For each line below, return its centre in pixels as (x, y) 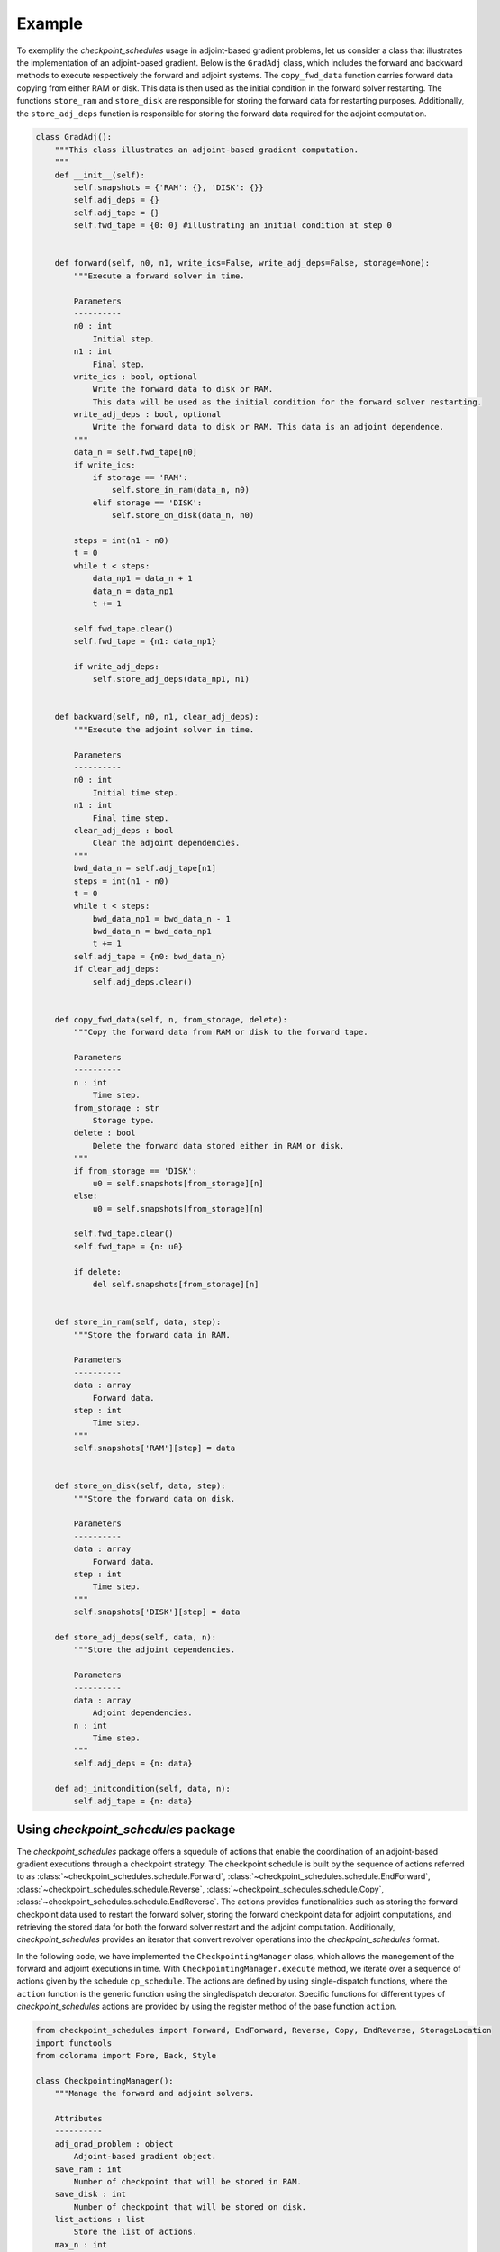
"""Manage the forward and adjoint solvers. (155, 2093)
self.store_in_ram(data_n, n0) (180, 490)
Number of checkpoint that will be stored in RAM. (187, 2181)
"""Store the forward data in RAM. (152, 1335)
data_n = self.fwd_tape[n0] (136, 452)
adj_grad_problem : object (114, 2143)
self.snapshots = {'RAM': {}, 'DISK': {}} (169, 188)
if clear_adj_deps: (116, 969)
